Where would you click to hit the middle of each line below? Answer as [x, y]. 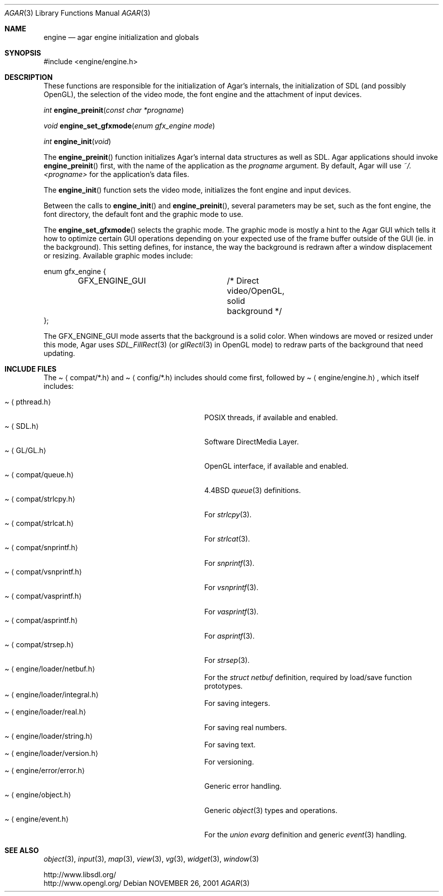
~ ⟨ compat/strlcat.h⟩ [39, 523]
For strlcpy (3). [228, 514]
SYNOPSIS [23, 53]
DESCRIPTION [29, 77]
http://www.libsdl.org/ [80, 875]
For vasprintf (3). [231, 612]
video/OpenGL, [256, 291]
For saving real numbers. [245, 727]
